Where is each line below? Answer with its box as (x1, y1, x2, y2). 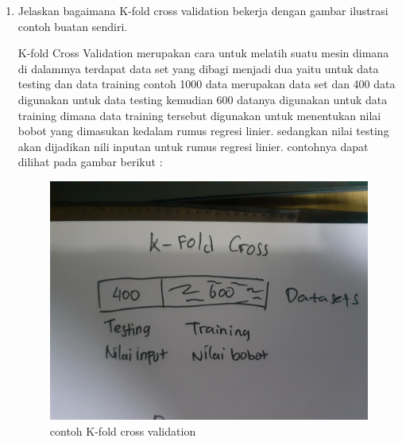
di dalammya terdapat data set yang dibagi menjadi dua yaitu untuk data (17, 60, 379, 76)
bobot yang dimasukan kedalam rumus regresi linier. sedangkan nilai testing (17, 122, 389, 139)
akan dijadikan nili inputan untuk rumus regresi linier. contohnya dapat (17, 138, 369, 154)
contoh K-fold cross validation (49, 422, 196, 439)
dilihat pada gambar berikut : (17, 153, 163, 170)
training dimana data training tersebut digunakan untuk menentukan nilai (17, 107, 381, 123)
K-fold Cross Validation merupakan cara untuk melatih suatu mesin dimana (17, 45, 389, 61)
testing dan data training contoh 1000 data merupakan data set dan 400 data (17, 76, 396, 92)
